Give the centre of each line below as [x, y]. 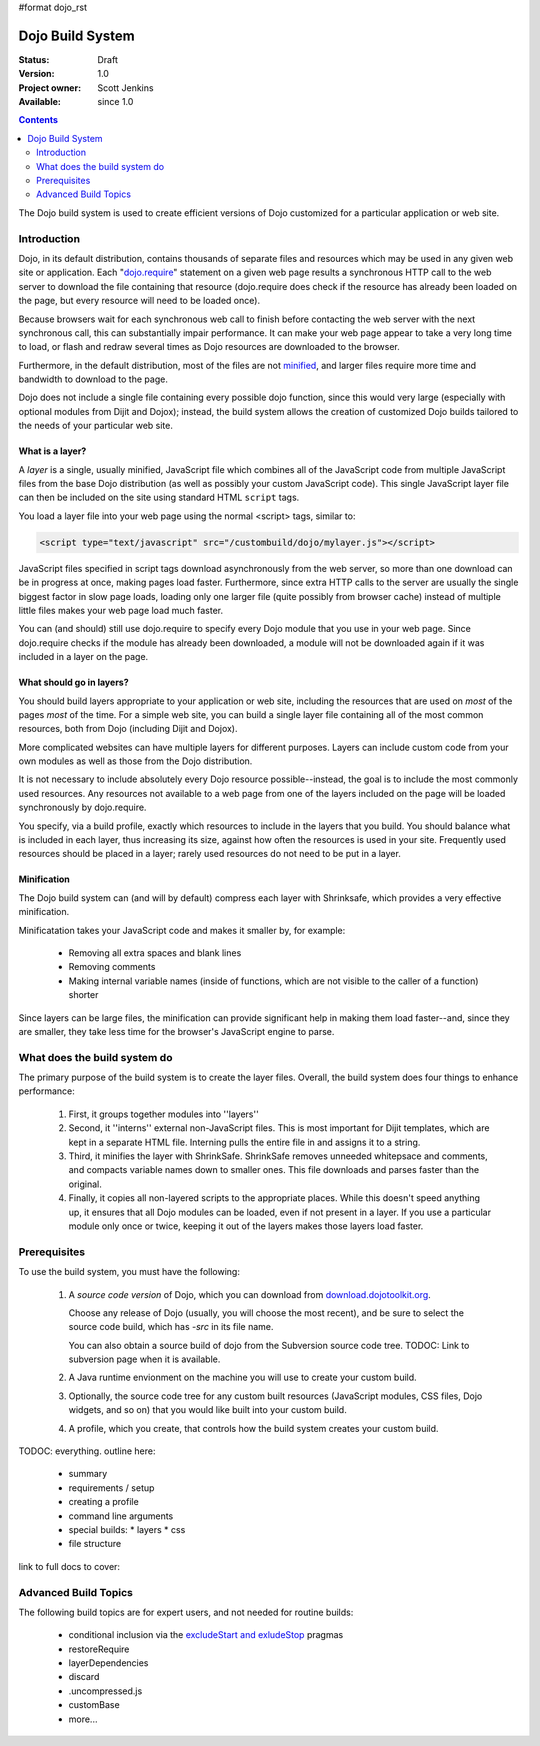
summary [88, 1474]
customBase [94, 1705]
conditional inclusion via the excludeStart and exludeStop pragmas [206, 1635]
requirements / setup [111, 1487]
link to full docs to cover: [69, 1566]
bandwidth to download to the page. [93, 379]
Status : [34, 59]
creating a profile [103, 1502]
